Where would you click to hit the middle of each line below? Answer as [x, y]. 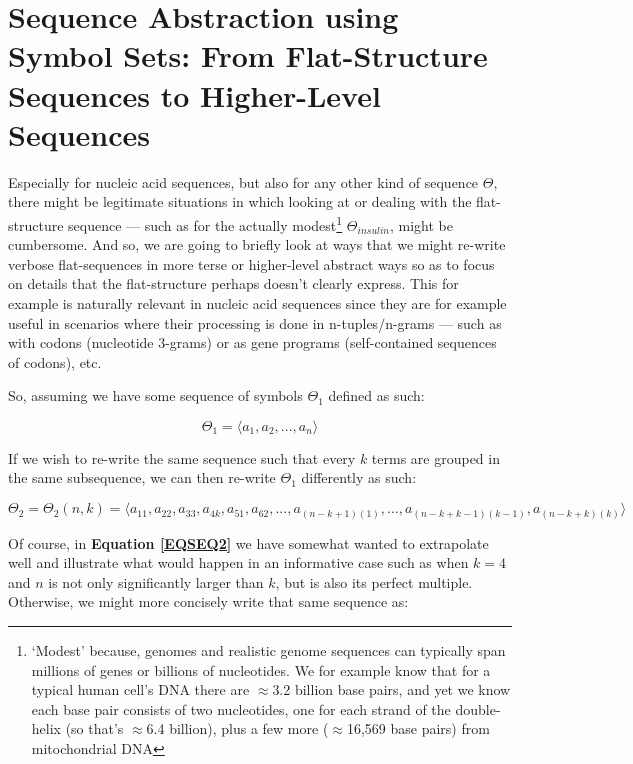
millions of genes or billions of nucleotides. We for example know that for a [261, 669]
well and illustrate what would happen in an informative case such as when [238, 562]
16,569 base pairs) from [418, 728]
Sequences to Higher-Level [194, 94]
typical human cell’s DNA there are [140, 689]
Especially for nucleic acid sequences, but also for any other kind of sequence [243, 181]
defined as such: [376, 395]
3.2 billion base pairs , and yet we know [391, 689]
